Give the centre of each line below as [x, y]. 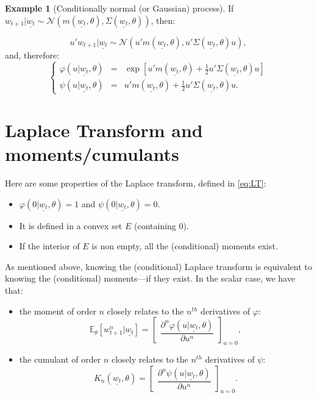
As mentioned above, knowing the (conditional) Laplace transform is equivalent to [158, 266]
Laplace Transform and [104, 130]
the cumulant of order [60, 359]
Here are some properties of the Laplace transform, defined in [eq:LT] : [136, 183]
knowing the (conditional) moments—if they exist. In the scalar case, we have [150, 278]
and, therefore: [32, 55]
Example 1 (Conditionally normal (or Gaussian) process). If [119, 8]
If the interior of [49, 246]
